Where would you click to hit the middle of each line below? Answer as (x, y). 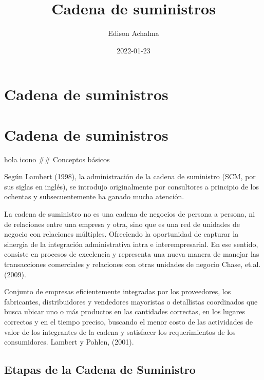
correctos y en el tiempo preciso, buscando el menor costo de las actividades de (128, 321)
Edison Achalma (134, 33)
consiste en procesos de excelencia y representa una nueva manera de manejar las (132, 254)
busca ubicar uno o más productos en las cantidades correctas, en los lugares (125, 311)
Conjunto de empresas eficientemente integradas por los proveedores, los (118, 291)
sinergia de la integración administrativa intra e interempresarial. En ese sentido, (131, 244)
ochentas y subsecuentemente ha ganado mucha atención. (94, 196)
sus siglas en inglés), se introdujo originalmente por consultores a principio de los (131, 186)
